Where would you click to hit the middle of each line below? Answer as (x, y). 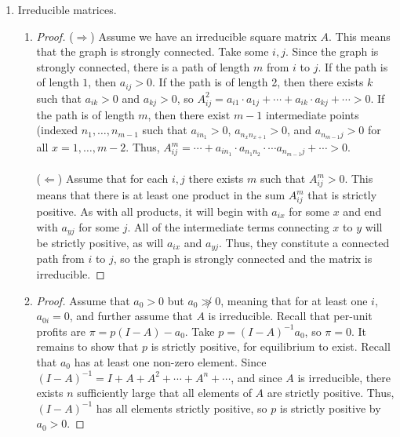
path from (60, 259)
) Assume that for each (113, 178)
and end (362, 211)
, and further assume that (131, 316)
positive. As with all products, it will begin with (152, 211)
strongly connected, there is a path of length (143, 66)
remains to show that (87, 346)
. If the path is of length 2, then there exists (258, 82)
